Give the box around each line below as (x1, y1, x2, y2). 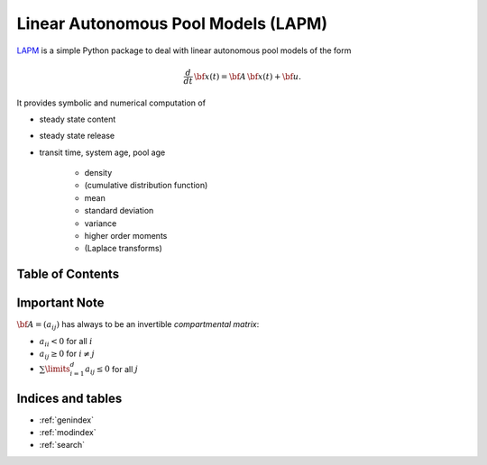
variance (84, 217, 117, 229)
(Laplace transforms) (84, 243, 162, 254)
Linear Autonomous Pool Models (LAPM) (16, 14, 328, 33)
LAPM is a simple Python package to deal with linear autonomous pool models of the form (16, 45, 352, 56)
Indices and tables (16, 390, 123, 406)
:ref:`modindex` (39, 427, 96, 438)
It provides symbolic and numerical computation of (16, 97, 207, 108)
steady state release (39, 131, 115, 141)
